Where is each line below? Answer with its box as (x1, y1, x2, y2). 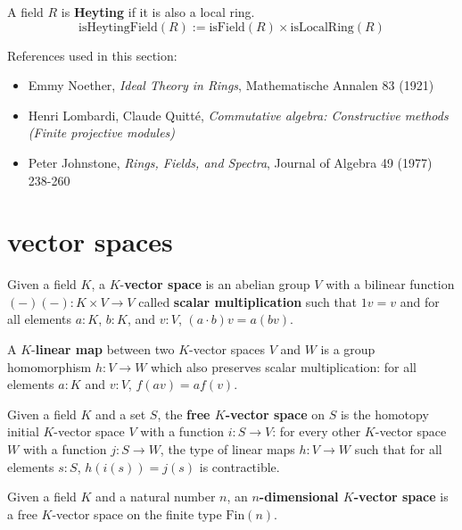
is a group (320, 340, 375, 359)
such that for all (354, 440, 442, 459)
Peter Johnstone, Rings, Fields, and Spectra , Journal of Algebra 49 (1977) (28, 153, 433, 171)
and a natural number (95, 487, 216, 506)
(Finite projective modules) (28, 123, 176, 142)
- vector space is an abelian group (120, 275, 310, 294)
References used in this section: (7, 46, 177, 64)
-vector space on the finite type (52, 504, 222, 523)
